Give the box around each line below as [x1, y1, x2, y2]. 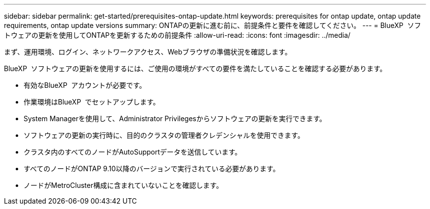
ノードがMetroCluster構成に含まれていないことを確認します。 [24, 181, 223, 189]
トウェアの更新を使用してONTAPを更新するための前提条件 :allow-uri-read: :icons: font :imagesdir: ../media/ [4, 31, 350, 39]
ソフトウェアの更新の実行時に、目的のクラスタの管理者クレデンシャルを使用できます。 [24, 131, 304, 139]
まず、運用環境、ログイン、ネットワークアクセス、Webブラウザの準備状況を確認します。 [4, 48, 292, 56]
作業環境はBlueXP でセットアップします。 [24, 98, 160, 106]
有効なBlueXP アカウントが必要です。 [24, 81, 146, 89]
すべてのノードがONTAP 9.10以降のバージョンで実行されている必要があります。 [24, 164, 280, 173]
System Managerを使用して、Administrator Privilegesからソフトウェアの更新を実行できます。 [24, 114, 326, 123]
